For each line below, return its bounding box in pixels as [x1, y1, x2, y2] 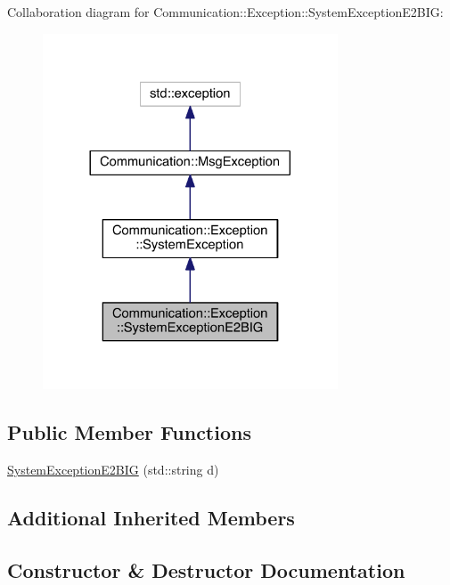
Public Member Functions [7, 418, 251, 446]
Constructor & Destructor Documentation [7, 556, 405, 583]
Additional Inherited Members [7, 504, 295, 532]
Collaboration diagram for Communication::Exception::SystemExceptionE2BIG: [7, 3, 444, 20]
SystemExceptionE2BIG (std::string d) [7, 460, 219, 479]
